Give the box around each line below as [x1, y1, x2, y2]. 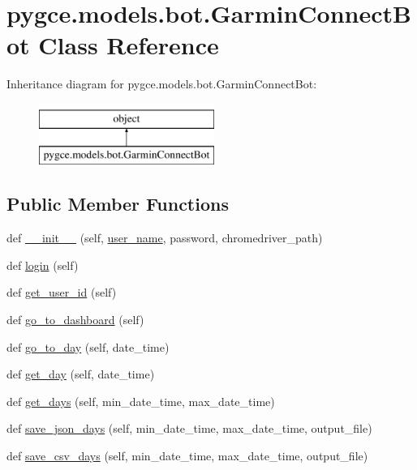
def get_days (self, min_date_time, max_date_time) [6, 392, 275, 409]
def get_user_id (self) [6, 284, 117, 301]
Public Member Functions [6, 191, 229, 216]
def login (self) [6, 256, 79, 273]
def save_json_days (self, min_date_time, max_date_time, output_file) [6, 420, 372, 437]
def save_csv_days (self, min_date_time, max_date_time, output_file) [6, 447, 368, 464]
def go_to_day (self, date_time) [6, 338, 170, 355]
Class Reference [38, 28, 219, 62]
